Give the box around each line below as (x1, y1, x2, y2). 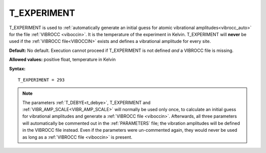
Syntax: (9, 66, 26, 72)
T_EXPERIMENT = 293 (18, 77, 65, 82)
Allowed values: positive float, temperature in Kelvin (9, 57, 116, 63)
